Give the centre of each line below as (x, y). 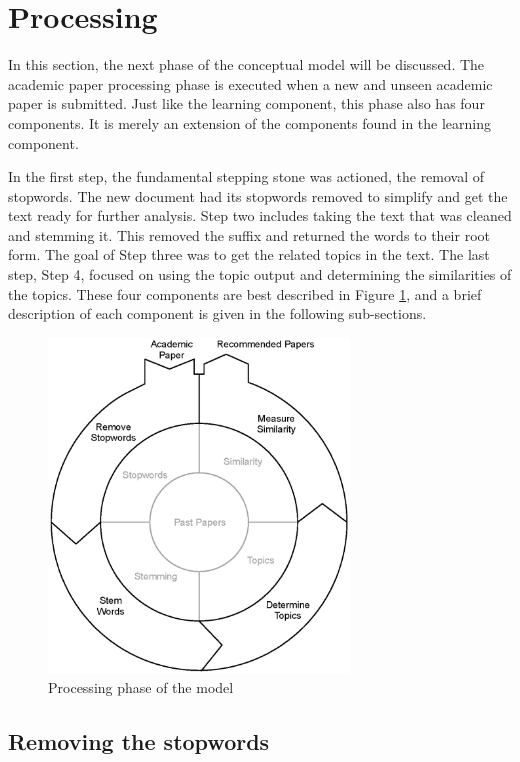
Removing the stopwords (139, 741)
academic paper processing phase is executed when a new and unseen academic (250, 83)
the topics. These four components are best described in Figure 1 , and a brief (245, 293)
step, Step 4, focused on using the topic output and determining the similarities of (260, 274)
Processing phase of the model (141, 687)
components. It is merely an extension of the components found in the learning (249, 122)
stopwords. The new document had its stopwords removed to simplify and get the (258, 195)
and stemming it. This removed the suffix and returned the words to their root (249, 234)
